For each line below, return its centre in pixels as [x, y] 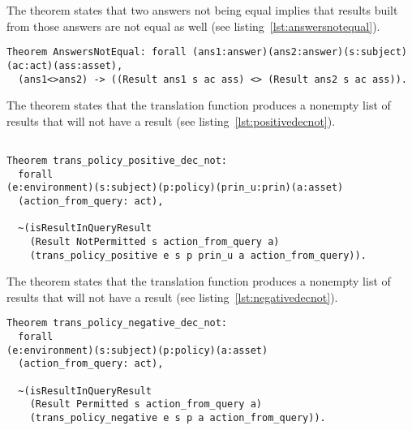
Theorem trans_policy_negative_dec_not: [117, 323]
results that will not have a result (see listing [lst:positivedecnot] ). [171, 120]
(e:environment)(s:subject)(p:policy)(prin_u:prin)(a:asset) [175, 188]
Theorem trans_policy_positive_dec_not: [117, 161]
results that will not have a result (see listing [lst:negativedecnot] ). [172, 297]
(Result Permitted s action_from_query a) [146, 404]
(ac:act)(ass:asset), [65, 65]
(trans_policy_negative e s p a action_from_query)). [178, 418]
